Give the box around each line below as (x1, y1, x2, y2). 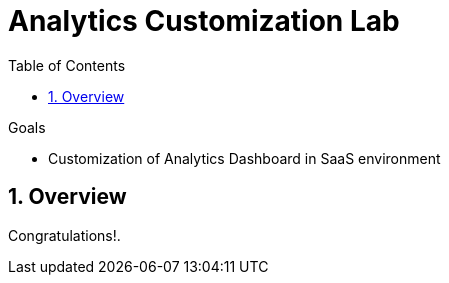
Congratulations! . (8, 226, 121, 244)
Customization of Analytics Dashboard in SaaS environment (48, 149, 441, 167)
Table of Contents (8, 56, 126, 74)
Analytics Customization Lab (8, 4, 400, 38)
